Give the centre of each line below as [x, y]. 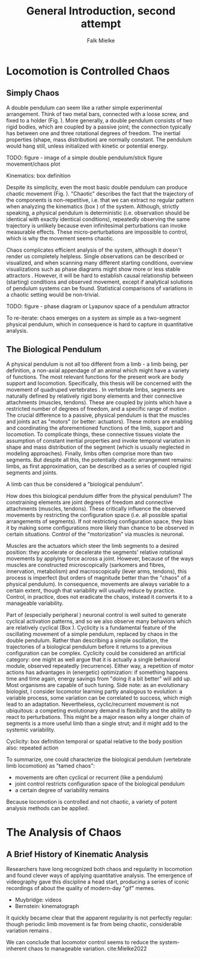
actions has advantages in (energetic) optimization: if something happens [97, 672]
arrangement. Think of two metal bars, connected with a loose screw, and [98, 114]
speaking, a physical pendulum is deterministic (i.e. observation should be [98, 213]
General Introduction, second [101, 11]
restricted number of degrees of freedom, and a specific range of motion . [98, 408]
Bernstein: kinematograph [47, 906]
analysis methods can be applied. [48, 808]
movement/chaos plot [33, 164]
